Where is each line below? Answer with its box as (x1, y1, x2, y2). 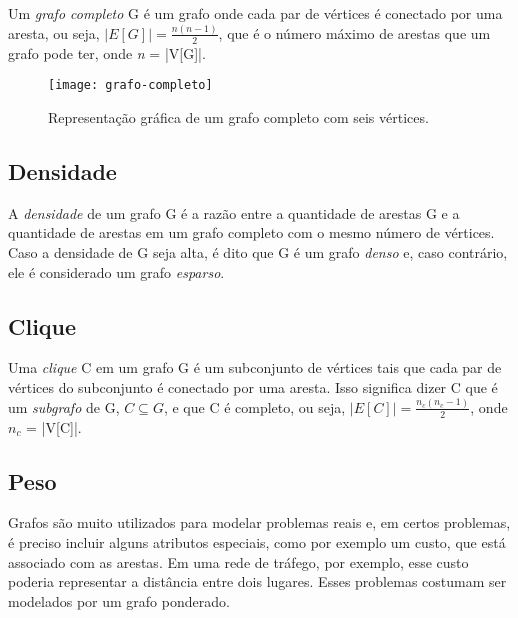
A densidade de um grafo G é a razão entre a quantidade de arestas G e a (8, 202, 460, 223)
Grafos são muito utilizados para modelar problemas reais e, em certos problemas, (8, 512, 511, 533)
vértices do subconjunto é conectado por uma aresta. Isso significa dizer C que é (8, 376, 498, 397)
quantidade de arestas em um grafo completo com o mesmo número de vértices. (8, 222, 495, 243)
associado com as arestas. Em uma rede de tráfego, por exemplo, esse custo (8, 551, 469, 572)
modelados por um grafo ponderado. (8, 590, 230, 611)
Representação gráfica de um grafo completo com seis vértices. (48, 106, 429, 127)
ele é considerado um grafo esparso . (8, 261, 225, 282)
